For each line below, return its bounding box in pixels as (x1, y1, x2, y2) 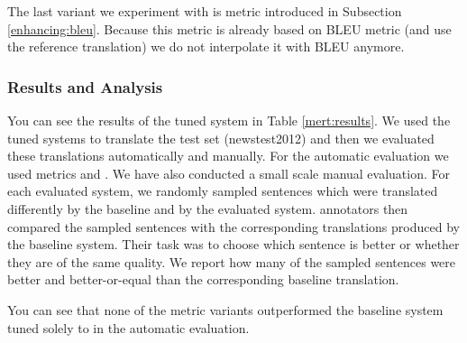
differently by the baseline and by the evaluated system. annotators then (7, 199, 408, 218)
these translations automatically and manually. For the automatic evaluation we (7, 146, 449, 165)
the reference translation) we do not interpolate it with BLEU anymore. (7, 37, 405, 56)
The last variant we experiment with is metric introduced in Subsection (7, 2, 402, 20)
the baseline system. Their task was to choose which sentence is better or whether (7, 235, 460, 254)
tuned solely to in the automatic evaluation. (7, 318, 250, 337)
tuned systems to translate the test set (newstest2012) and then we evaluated (7, 128, 435, 147)
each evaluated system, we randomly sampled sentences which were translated (7, 181, 438, 200)
